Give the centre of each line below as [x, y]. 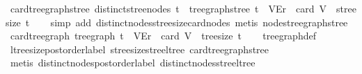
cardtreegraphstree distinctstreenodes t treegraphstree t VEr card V [168, 8]
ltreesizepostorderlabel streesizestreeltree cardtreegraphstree [140, 49]
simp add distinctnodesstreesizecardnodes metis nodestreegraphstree [199, 22]
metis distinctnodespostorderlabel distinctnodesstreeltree [133, 63]
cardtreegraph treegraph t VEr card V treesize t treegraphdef [163, 36]
